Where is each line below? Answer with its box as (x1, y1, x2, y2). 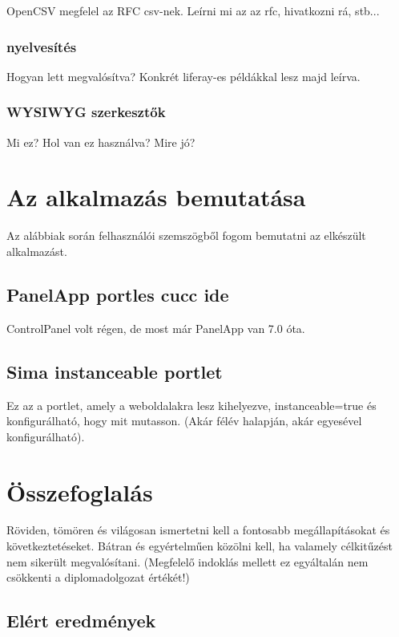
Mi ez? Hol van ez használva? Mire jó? (6, 133, 195, 150)
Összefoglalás (6, 475, 153, 508)
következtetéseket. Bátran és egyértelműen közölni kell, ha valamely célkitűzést (6, 538, 393, 554)
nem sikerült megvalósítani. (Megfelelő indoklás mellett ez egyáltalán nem (6, 553, 369, 570)
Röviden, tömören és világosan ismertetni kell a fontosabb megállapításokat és (6, 521, 390, 538)
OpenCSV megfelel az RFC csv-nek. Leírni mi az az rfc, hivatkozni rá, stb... (6, 2, 380, 18)
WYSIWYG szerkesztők (6, 102, 166, 122)
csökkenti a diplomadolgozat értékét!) (6, 569, 190, 586)
